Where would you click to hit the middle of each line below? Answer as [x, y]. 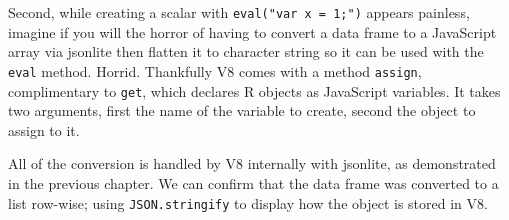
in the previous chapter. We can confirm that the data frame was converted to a [253, 182]
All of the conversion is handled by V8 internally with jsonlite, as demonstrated [252, 163]
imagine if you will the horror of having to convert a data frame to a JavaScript [252, 31]
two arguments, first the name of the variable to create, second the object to [242, 110]
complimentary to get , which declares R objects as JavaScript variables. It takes [254, 90]
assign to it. [44, 129]
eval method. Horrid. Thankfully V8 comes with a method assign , [215, 70]
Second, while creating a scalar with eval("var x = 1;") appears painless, [239, 12]
